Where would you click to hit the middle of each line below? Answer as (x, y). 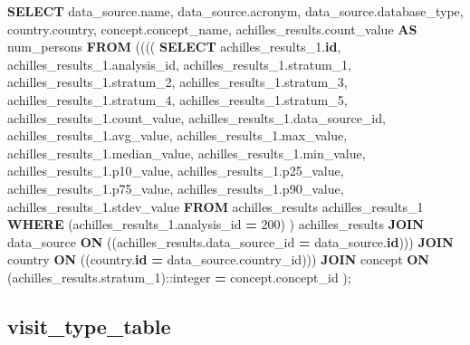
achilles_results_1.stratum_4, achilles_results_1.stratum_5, (177, 99)
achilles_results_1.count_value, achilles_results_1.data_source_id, (197, 117)
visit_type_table (89, 326)
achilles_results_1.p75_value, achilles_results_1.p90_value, (176, 188)
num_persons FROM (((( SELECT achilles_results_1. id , (174, 47)
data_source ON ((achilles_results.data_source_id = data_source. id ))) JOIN (230, 241)
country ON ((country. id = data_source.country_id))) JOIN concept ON (218, 259)
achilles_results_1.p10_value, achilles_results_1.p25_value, (176, 171)
